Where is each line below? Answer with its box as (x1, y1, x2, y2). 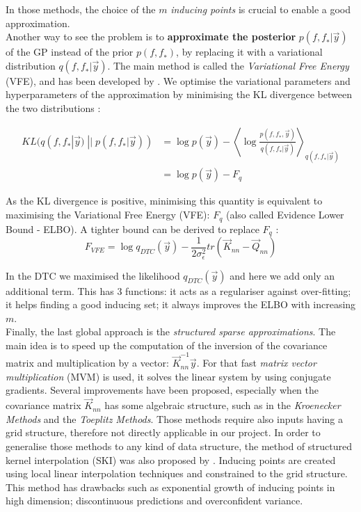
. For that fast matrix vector (196, 355, 316, 370)
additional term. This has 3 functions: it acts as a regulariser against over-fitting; (6, 283, 351, 298)
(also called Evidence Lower (225, 207, 344, 222)
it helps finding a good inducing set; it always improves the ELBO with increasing (6, 297, 356, 312)
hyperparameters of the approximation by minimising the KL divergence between (6, 87, 352, 102)
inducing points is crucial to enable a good (170, 2, 351, 16)
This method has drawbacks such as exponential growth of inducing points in (6, 479, 335, 494)
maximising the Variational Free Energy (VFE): (6, 207, 210, 222)
